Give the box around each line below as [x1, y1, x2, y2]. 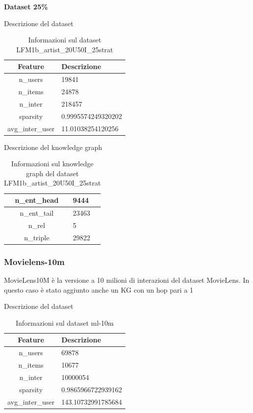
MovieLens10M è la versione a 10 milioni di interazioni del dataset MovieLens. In [4, 274, 250, 285]
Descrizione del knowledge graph [4, 142, 103, 152]
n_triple [24, 232, 49, 242]
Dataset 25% [4, 1, 48, 11]
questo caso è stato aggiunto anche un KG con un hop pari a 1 [4, 284, 193, 295]
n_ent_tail [20, 207, 54, 218]
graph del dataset [26, 168, 79, 178]
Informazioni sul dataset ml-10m [15, 317, 114, 328]
